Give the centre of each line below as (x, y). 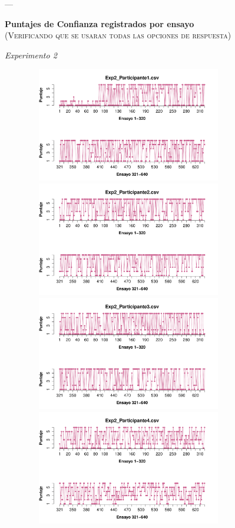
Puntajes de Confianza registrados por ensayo (100, 23)
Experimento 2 (31, 55)
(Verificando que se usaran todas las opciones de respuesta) (118, 35)
